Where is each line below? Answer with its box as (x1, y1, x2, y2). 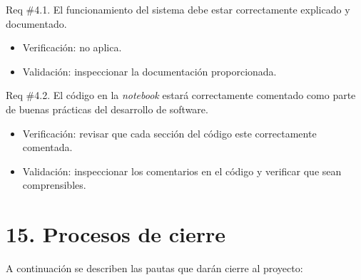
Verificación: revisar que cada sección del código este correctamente (22, 125, 317, 140)
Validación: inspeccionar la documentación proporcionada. (22, 63, 277, 78)
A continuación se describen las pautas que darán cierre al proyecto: (6, 261, 303, 276)
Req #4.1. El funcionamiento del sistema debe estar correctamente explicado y (6, 2, 350, 16)
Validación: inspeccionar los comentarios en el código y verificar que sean (22, 163, 342, 178)
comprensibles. (22, 177, 86, 192)
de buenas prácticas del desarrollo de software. (6, 101, 208, 116)
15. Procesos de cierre (6, 219, 226, 249)
